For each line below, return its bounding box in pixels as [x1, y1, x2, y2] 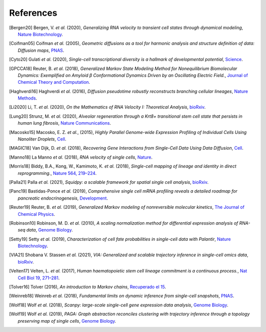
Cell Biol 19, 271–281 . [18, 275, 60, 281]
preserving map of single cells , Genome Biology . [18, 318, 117, 324]
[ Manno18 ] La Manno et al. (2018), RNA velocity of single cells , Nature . [9, 154, 153, 160]
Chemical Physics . [18, 211, 55, 217]
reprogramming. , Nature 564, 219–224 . [18, 170, 97, 176]
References [9, 7, 58, 18]
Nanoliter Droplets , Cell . [18, 136, 66, 142]
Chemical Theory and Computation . [18, 79, 91, 85]
